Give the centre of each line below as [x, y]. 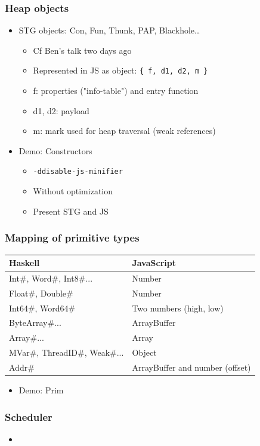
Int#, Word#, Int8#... [51, 278]
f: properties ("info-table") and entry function [116, 91]
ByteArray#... [35, 323]
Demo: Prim [41, 390]
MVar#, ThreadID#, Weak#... [66, 352]
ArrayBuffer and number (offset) [191, 367]
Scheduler [29, 416]
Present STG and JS [71, 211]
